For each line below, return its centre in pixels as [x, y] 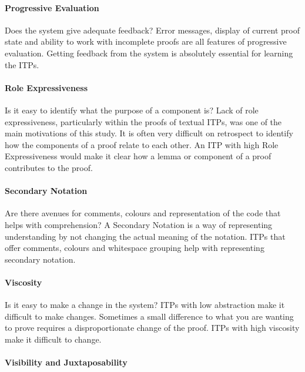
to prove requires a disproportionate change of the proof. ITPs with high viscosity [152, 328]
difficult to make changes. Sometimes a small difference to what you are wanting [149, 316]
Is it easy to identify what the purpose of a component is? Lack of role [132, 110]
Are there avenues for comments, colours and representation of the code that [143, 213]
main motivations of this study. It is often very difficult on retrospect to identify [149, 133]
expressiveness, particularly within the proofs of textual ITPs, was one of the [143, 121]
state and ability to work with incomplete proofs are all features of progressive [146, 41]
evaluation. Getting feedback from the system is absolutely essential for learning [149, 53]
